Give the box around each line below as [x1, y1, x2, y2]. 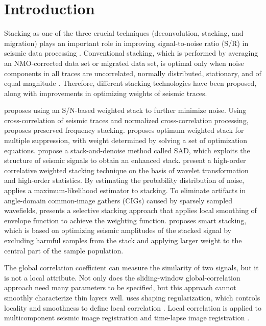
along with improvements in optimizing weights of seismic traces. [4, 87, 207, 98]
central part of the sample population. [4, 245, 124, 255]
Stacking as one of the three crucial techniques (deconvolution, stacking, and [4, 28, 244, 38]
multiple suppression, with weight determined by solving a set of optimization [4, 135, 248, 146]
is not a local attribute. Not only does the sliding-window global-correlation [4, 272, 240, 283]
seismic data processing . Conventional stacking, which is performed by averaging [4, 48, 258, 58]
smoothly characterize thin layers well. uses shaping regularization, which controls [4, 292, 260, 302]
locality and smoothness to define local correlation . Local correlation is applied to [4, 302, 261, 313]
